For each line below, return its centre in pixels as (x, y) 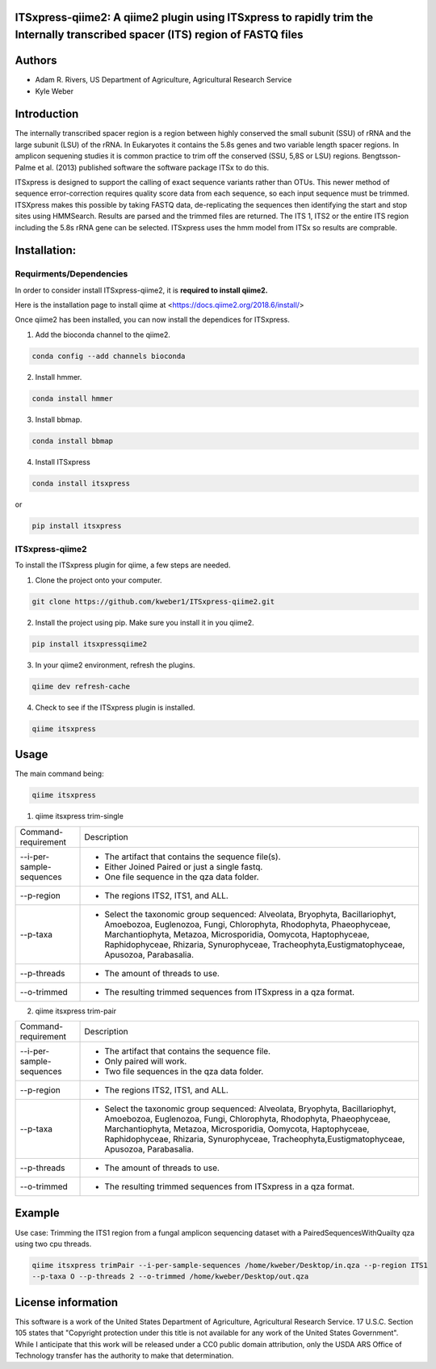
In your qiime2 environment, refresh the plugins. (115, 665)
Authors (36, 61)
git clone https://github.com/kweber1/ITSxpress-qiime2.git (153, 601)
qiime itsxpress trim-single (80, 816)
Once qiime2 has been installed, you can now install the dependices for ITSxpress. (152, 320)
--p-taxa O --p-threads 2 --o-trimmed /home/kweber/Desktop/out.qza (170, 1276)
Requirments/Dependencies (71, 274)
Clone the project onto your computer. (99, 580)
